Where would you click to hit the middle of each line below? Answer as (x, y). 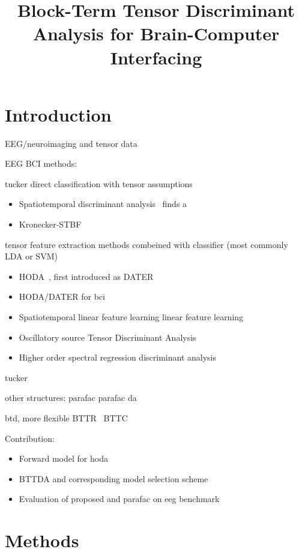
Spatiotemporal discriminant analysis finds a (103, 204)
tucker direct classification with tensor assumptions (99, 183)
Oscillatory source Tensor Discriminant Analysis (107, 337)
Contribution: (30, 438)
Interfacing (156, 57)
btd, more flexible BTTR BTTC (66, 418)
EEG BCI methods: (41, 163)
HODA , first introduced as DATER (86, 276)
